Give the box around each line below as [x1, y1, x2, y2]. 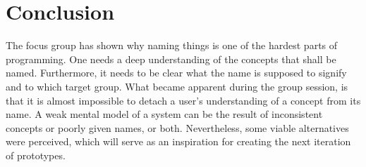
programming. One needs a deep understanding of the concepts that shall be [6, 51, 336, 66]
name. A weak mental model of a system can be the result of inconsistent [6, 107, 323, 121]
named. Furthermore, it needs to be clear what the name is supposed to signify [6, 65, 347, 80]
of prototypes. [6, 147, 66, 162]
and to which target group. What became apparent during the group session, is [6, 79, 348, 93]
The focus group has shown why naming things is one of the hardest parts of [6, 38, 338, 53]
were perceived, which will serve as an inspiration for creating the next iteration [6, 134, 351, 149]
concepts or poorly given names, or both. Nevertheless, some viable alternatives [6, 120, 349, 135]
